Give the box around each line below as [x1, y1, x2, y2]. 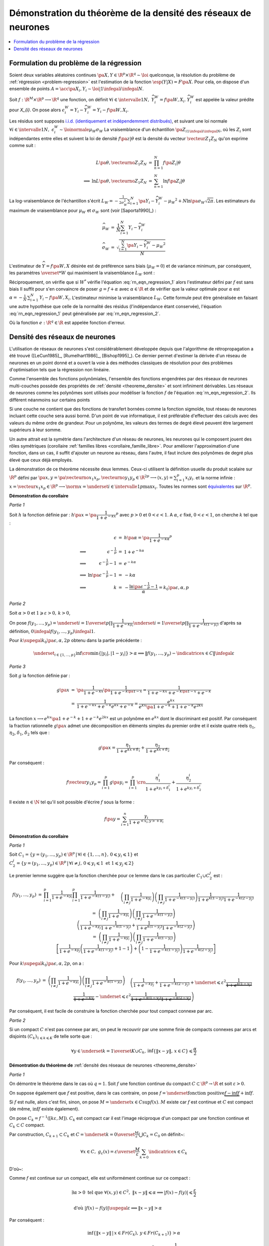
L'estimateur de [9, 263, 41, 269]
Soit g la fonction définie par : [9, 673, 71, 679]
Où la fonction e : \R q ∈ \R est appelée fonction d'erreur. [9, 319, 126, 325]
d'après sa [219, 620, 242, 625]
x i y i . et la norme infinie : [185, 474, 235, 482]
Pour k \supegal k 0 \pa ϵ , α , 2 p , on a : [9, 960, 84, 967]
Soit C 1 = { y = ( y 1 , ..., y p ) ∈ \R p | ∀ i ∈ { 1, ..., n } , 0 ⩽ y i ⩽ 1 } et [9, 851, 138, 859]
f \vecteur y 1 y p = [66, 779, 102, 786]
